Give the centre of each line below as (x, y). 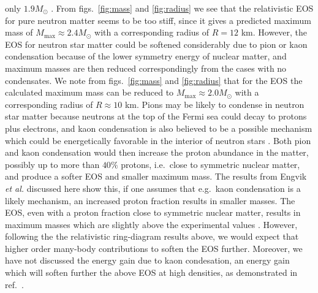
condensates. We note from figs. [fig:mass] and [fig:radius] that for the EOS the (154, 80)
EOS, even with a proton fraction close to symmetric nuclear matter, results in (153, 212)
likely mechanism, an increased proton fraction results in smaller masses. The (150, 200)
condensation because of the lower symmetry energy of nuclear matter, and (146, 56)
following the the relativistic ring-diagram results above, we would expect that (152, 236)
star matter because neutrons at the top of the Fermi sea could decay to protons (156, 116)
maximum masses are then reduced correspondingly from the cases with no (146, 68)
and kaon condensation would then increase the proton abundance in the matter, (157, 152)
